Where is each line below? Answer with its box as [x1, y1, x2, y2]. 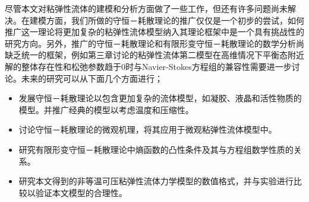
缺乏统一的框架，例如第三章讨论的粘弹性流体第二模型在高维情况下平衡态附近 [5, 49, 304, 61]
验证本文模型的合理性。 [35, 186, 127, 198]
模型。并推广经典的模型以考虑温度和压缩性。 [18, 103, 194, 116]
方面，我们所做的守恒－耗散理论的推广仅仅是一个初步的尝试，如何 [46, 14, 304, 26]
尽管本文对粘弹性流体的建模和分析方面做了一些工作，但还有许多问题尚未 [5, 2, 288, 14]
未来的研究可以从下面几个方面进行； [21, 72, 163, 84]
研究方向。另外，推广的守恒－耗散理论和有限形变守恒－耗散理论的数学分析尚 [5, 37, 304, 49]
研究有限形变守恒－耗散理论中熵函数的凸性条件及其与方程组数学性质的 [18, 143, 294, 155]
